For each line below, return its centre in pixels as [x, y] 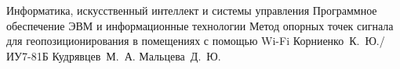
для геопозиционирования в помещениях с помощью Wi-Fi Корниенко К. [183, 41]
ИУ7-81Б [27, 55]
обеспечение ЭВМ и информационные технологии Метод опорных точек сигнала [200, 25]
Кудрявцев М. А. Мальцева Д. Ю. [136, 55]
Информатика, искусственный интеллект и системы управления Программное [192, 10]
